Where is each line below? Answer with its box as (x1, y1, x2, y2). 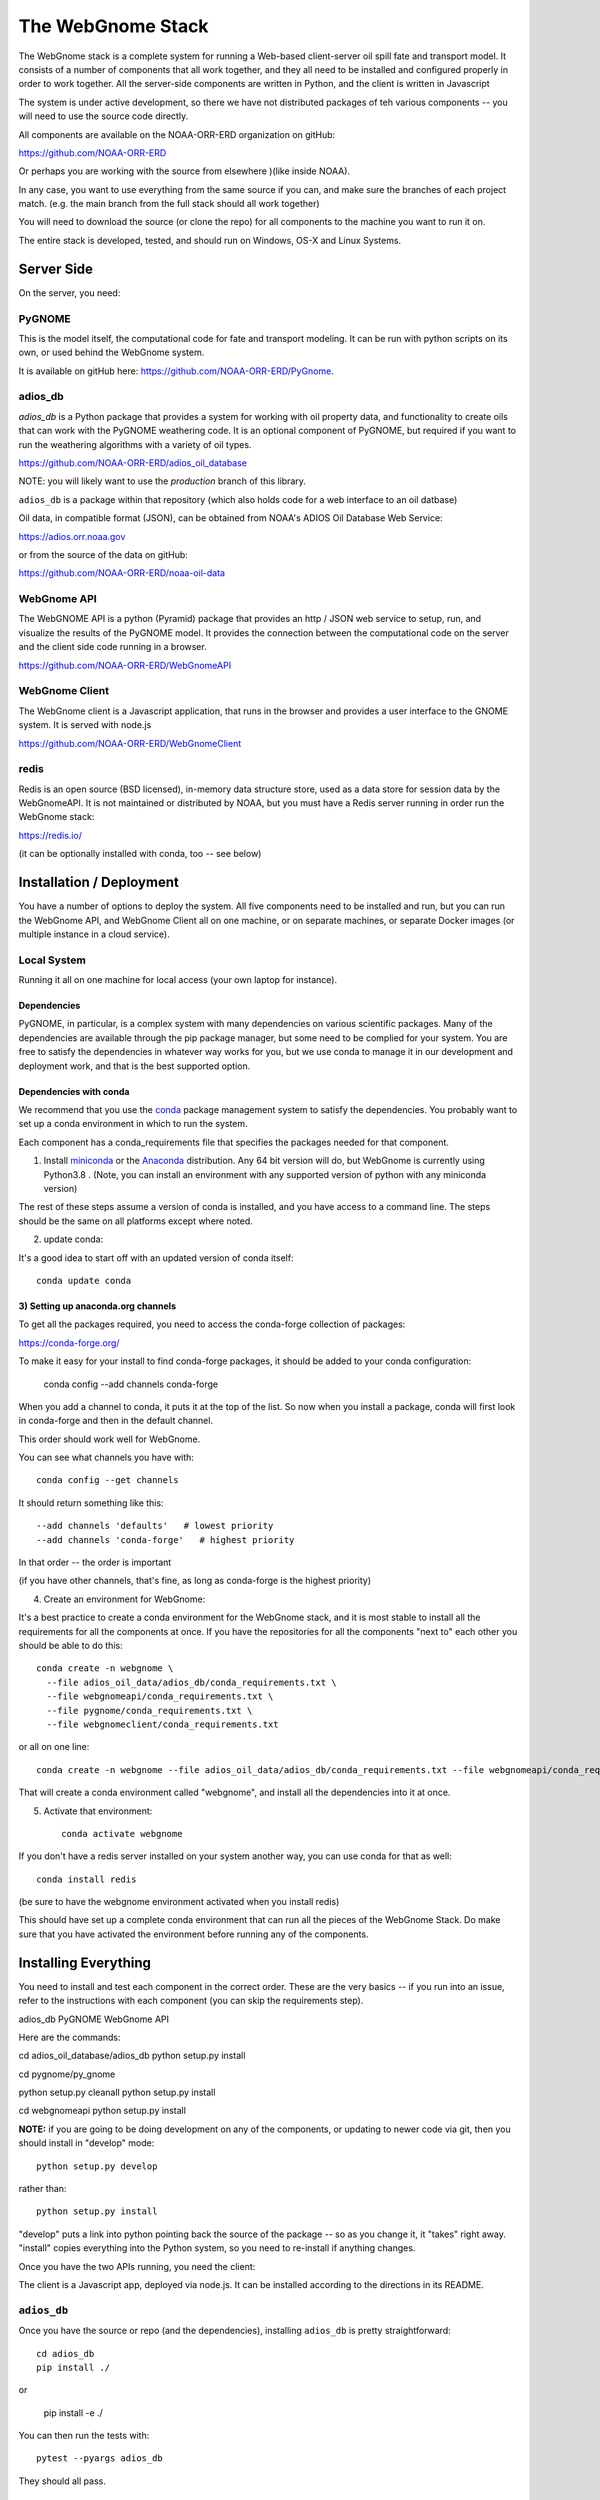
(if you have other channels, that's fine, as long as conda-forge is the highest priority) (18, 1575, 372, 1587)
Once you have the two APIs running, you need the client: (18, 2260, 256, 2272)
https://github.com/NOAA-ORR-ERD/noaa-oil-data (18, 567, 225, 579)
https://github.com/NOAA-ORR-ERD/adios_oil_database (18, 456, 248, 469)
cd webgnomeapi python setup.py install (18, 2105, 187, 2117)
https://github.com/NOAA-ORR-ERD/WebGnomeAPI (18, 659, 232, 671)
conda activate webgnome (61, 1828, 183, 1839)
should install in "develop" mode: (18, 2137, 155, 2149)
